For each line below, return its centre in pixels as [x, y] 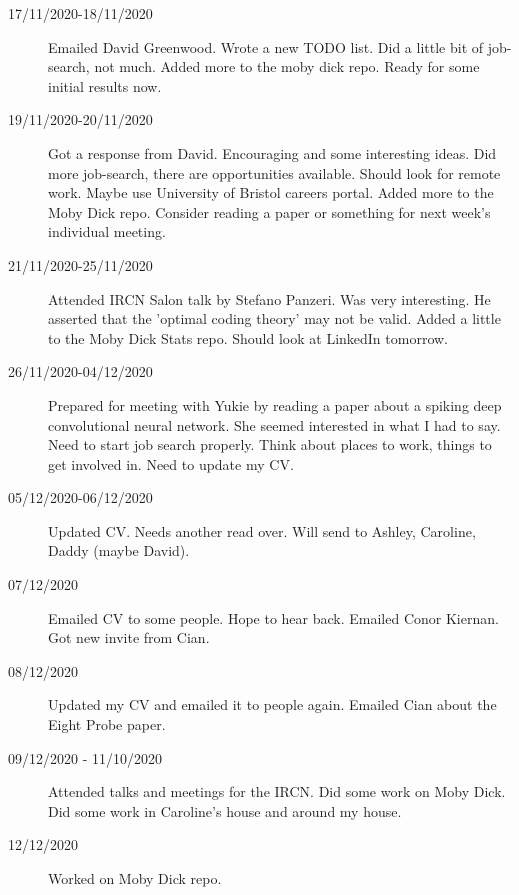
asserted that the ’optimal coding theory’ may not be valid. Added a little [274, 318]
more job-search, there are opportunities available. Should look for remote [274, 172]
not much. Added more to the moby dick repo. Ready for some [287, 66]
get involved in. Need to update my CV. [171, 463]
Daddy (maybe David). [119, 550]
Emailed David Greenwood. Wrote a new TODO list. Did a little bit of [266, 46]
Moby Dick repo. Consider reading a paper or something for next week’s [269, 211]
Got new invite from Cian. [129, 637]
